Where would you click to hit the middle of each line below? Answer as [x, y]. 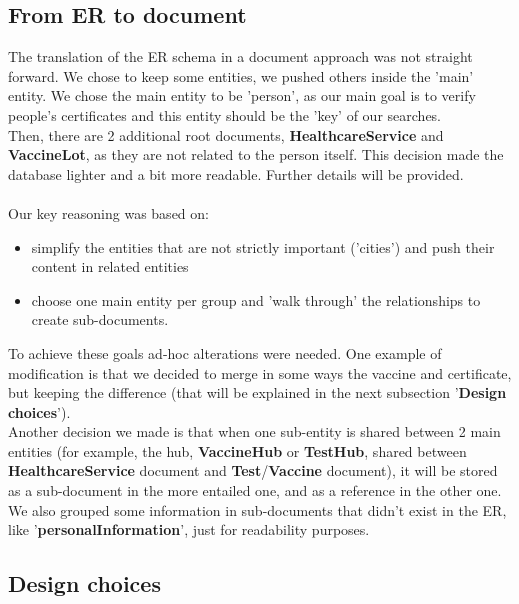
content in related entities [110, 266]
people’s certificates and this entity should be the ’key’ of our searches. [225, 114]
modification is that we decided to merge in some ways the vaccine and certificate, [260, 372]
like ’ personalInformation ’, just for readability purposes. [189, 529]
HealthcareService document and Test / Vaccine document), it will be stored [253, 470]
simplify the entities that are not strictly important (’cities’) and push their [263, 246]
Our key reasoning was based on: [108, 212]
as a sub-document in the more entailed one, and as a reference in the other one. [255, 490]
